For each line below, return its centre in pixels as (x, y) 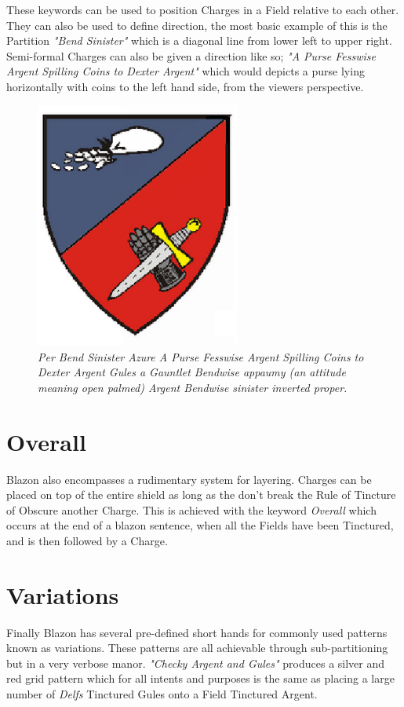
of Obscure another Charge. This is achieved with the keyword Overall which (191, 509)
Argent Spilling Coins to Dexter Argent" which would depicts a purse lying (186, 71)
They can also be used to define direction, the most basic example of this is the (197, 25)
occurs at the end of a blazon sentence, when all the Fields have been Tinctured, (200, 525)
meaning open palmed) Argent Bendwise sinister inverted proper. (193, 387)
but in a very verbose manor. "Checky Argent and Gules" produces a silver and (196, 663)
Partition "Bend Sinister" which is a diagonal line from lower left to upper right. (199, 40)
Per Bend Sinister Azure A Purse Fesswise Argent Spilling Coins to (201, 356)
